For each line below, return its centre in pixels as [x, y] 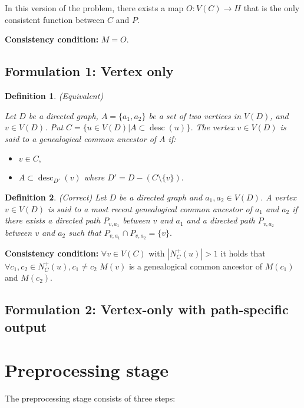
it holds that [243, 253]
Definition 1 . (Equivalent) [54, 95]
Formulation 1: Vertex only [89, 71]
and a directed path [221, 220]
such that [85, 232]
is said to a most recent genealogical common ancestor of [150, 208]
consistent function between [55, 19]
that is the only [272, 8]
